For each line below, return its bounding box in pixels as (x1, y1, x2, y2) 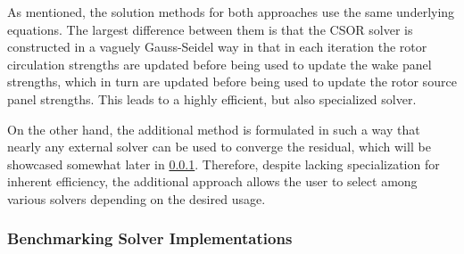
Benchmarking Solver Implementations (7, 227, 293, 250)
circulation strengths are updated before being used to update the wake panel (7, 54, 432, 73)
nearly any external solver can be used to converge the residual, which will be (7, 137, 431, 156)
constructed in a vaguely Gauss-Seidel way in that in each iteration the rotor (7, 37, 427, 56)
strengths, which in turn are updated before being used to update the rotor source (7, 72, 457, 91)
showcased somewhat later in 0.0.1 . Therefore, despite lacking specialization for (7, 154, 440, 173)
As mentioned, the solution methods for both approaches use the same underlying (7, 3, 455, 20)
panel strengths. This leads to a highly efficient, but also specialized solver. (7, 89, 417, 108)
